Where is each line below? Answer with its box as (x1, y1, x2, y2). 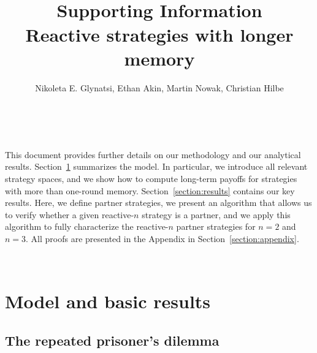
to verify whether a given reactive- (5, 208, 134, 221)
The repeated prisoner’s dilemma (5, 330, 220, 349)
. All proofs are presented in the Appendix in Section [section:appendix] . (26, 232, 299, 245)
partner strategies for (176, 220, 256, 233)
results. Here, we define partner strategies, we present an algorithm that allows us (5, 196, 312, 209)
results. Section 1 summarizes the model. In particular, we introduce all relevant (5, 160, 308, 173)
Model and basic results (5, 289, 211, 314)
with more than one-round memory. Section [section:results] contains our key (5, 184, 295, 197)
